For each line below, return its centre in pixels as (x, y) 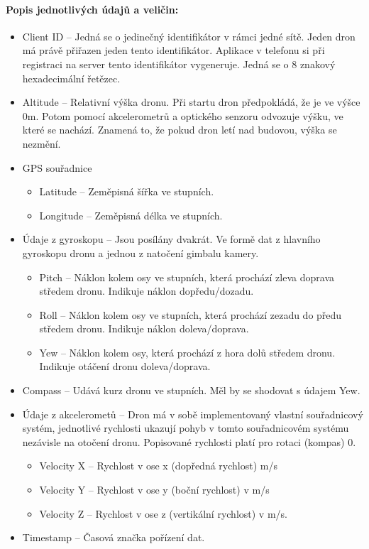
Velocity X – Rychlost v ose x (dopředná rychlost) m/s (158, 466)
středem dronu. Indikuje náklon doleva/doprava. (144, 328)
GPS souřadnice (57, 167)
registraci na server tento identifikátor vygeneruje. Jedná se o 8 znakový (179, 64)
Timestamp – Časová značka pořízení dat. (114, 537)
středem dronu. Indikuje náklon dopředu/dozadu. (147, 291)
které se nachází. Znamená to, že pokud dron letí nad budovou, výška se (180, 130)
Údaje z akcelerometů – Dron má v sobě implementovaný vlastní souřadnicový (193, 414)
